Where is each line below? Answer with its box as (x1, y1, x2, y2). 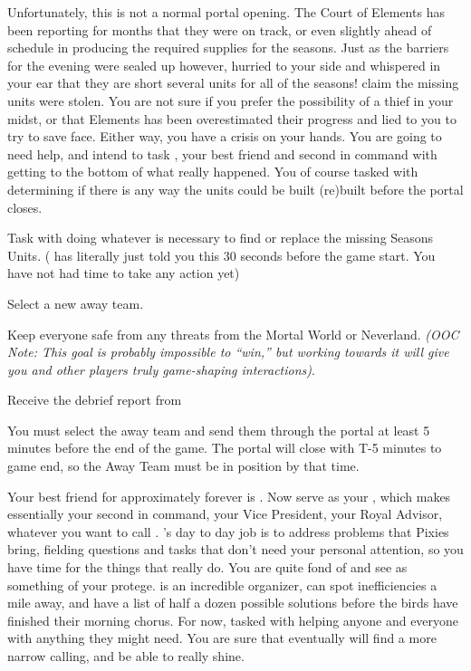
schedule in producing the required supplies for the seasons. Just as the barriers (7, 38, 449, 57)
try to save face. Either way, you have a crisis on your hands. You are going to (7, 127, 442, 146)
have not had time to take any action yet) (7, 264, 240, 283)
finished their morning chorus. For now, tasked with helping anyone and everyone (7, 610, 459, 629)
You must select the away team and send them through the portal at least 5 (7, 420, 430, 439)
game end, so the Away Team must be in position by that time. (7, 456, 360, 475)
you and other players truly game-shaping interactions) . (7, 359, 315, 379)
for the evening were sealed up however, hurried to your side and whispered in (7, 55, 441, 74)
